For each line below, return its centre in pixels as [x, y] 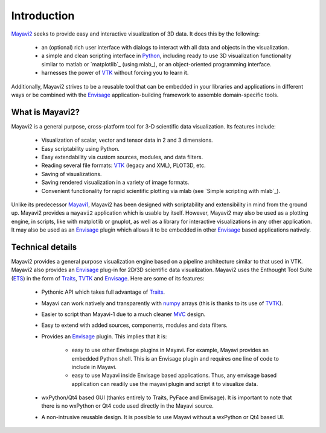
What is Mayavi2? [46, 112]
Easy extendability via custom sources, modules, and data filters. [122, 157]
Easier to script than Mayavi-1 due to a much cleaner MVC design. [123, 314]
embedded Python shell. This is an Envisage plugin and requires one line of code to [175, 358]
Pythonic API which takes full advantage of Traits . [103, 292]
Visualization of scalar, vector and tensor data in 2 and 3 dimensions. [127, 140]
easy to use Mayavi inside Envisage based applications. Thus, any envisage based [174, 375]
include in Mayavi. [94, 367]
